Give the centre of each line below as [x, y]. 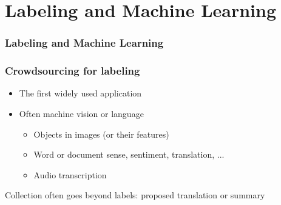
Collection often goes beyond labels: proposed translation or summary [135, 195]
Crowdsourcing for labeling [73, 71]
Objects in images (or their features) [101, 134]
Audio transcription [70, 174]
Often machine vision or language [81, 114]
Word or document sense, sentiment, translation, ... [129, 154]
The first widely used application [80, 93]
